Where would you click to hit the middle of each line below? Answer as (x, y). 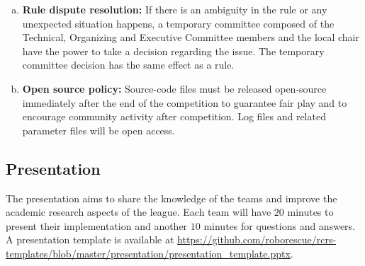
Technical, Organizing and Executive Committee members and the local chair (191, 37)
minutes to (310, 212)
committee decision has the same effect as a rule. (128, 65)
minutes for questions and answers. (279, 225)
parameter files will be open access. (99, 130)
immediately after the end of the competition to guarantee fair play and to (185, 102)
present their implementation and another (97, 225)
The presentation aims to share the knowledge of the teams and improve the (172, 198)
